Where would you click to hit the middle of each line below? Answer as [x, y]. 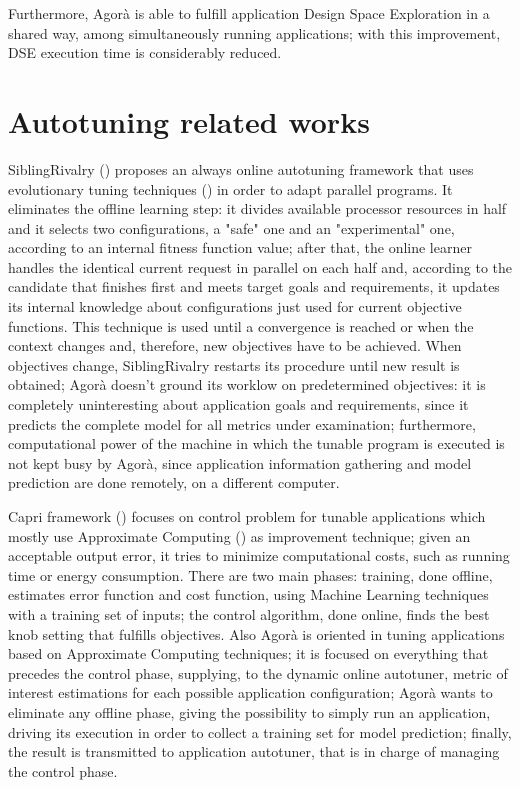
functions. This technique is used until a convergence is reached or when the [241, 325]
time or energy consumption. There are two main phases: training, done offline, [250, 574]
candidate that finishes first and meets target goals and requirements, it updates [254, 286]
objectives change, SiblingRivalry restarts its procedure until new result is [234, 364]
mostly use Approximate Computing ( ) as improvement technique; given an [239, 535]
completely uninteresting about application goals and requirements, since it [238, 404]
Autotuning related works [189, 120]
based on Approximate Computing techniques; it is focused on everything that [248, 653]
